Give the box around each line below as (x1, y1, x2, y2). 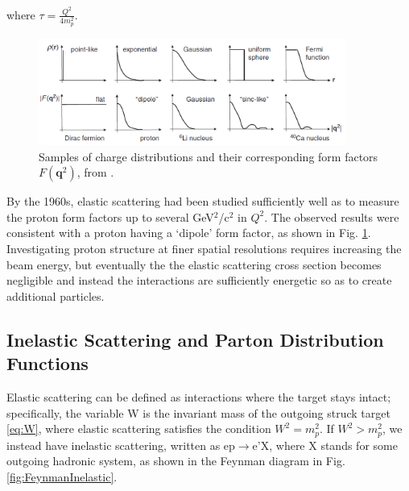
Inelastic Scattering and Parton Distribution (6, 327, 384, 352)
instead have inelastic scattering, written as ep (6, 436, 235, 453)
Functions (6, 351, 89, 376)
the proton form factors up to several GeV (6, 208, 214, 225)
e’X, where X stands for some (252, 436, 398, 453)
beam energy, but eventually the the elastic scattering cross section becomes (6, 256, 382, 273)
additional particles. (6, 287, 105, 304)
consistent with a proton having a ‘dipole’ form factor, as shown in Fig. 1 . (6, 224, 371, 241)
